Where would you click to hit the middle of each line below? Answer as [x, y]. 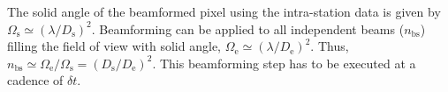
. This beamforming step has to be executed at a [284, 63]
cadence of [35, 80]
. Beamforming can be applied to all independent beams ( [248, 28]
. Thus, [330, 46]
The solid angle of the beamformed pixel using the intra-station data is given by [224, 11]
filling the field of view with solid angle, [114, 46]
